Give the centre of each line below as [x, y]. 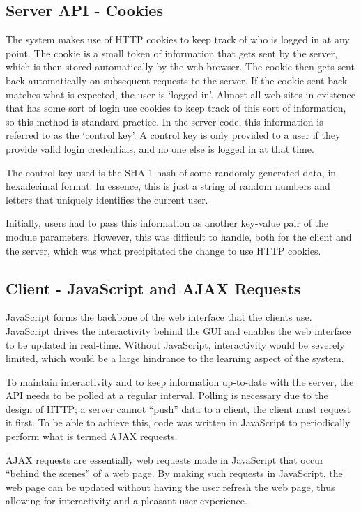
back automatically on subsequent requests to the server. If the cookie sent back [177, 80]
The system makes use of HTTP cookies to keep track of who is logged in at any [178, 39]
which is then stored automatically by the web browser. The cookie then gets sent [180, 67]
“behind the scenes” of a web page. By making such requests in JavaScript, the [174, 473]
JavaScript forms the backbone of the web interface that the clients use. [159, 317]
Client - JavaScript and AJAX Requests [153, 288]
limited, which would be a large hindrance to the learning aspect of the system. [175, 358]
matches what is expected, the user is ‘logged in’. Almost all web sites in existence [180, 94]
